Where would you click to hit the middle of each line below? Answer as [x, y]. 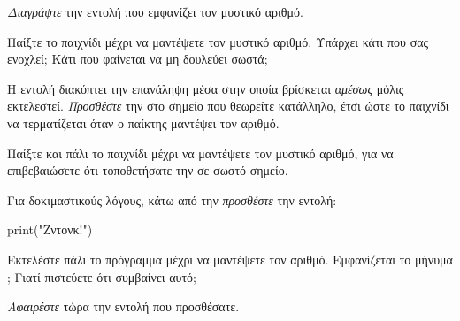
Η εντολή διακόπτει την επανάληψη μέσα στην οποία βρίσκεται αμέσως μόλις [206, 88]
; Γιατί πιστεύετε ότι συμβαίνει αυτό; [102, 276]
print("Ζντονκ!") [50, 229]
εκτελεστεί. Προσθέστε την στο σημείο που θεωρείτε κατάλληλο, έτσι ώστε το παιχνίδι [228, 106]
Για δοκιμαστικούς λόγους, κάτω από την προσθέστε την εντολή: [172, 199]
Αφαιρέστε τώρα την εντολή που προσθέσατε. [123, 306]
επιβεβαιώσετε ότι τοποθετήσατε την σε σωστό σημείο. [148, 170]
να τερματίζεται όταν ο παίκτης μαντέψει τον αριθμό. [143, 122]
